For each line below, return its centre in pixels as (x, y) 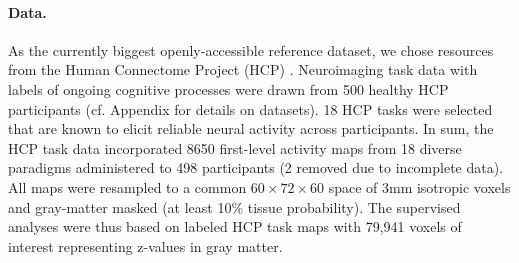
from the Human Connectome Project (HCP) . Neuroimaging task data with (243, 69)
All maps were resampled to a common (127, 186)
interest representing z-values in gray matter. (145, 245)
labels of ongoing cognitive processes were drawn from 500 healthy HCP (228, 88)
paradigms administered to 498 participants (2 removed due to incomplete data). (256, 167)
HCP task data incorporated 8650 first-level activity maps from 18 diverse (235, 147)
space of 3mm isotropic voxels (419, 186)
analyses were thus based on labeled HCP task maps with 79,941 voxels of (235, 226)
